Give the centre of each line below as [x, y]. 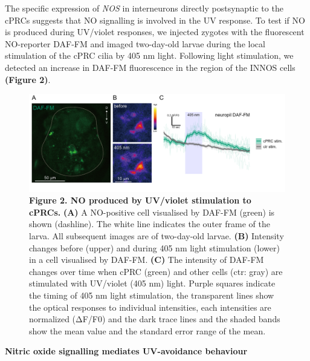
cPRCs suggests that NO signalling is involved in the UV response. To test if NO [155, 20]
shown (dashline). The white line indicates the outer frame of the [150, 224]
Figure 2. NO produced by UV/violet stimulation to [140, 200]
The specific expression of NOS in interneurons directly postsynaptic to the [144, 8]
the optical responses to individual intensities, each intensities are [150, 307]
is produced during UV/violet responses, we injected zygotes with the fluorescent [155, 32]
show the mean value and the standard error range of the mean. [147, 330]
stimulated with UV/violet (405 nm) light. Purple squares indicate [152, 283]
